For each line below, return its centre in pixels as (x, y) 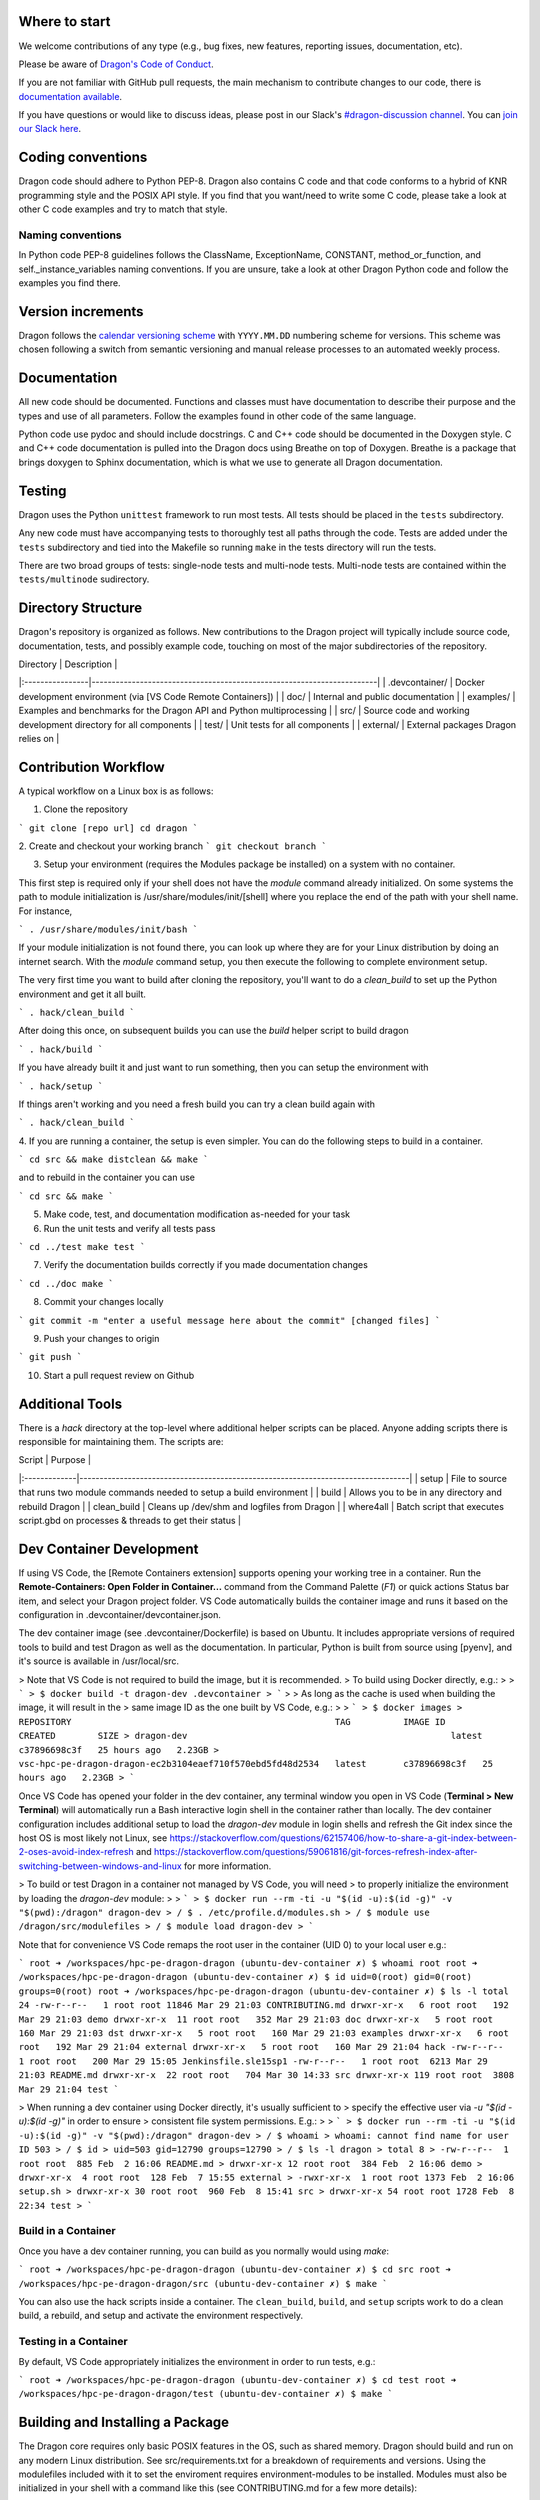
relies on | (39, 738)
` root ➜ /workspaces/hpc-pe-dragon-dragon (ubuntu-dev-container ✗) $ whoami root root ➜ (248, 1963)
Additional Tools (70, 1403)
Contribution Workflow (91, 766)
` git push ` (50, 1357)
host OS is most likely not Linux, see (93, 1837)
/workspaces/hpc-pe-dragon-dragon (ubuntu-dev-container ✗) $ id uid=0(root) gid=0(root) (245, 1977)
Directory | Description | (68, 664)
